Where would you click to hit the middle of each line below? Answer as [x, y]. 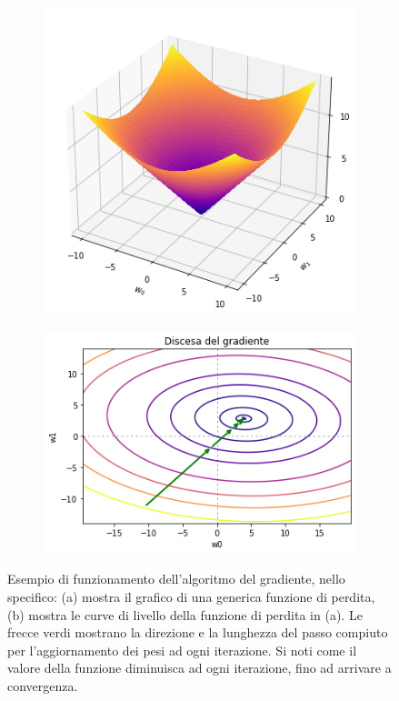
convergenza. [43, 686]
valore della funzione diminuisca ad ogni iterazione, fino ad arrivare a [199, 668]
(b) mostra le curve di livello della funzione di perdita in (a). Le [185, 614]
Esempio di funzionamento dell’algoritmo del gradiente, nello [176, 579]
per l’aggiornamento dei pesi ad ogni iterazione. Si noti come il [182, 650]
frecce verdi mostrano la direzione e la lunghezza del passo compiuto [198, 632]
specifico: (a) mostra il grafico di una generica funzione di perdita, [191, 597]
